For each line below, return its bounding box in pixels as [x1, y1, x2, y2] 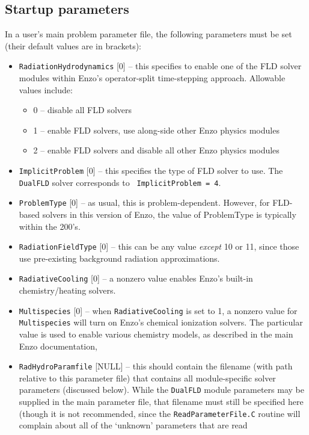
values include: [19, 83, 73, 96]
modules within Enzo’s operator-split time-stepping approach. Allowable [19, 72, 286, 84]
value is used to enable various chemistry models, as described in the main [19, 327, 293, 340]
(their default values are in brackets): [5, 39, 141, 52]
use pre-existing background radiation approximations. [19, 251, 220, 264]
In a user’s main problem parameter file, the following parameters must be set [5, 28, 292, 40]
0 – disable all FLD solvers [33, 103, 132, 116]
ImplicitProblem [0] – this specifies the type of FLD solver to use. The [19, 164, 283, 177]
